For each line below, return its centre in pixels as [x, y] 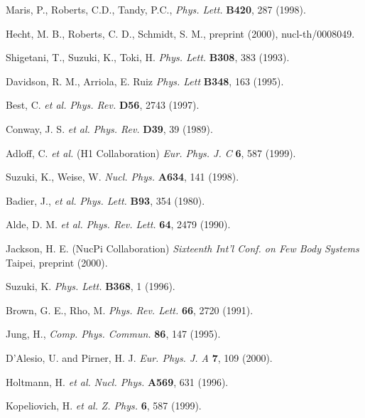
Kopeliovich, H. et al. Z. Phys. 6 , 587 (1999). [104, 406]
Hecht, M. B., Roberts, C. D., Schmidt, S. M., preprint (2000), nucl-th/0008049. [180, 33]
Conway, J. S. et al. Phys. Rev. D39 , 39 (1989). [109, 128]
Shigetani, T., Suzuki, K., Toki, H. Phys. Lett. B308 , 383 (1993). [148, 57]
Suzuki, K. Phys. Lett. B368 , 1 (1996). [91, 286]
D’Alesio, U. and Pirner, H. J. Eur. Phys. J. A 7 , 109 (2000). [139, 357]
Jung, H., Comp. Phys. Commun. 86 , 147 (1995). [113, 334]
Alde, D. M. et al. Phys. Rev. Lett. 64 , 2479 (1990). [118, 224]
